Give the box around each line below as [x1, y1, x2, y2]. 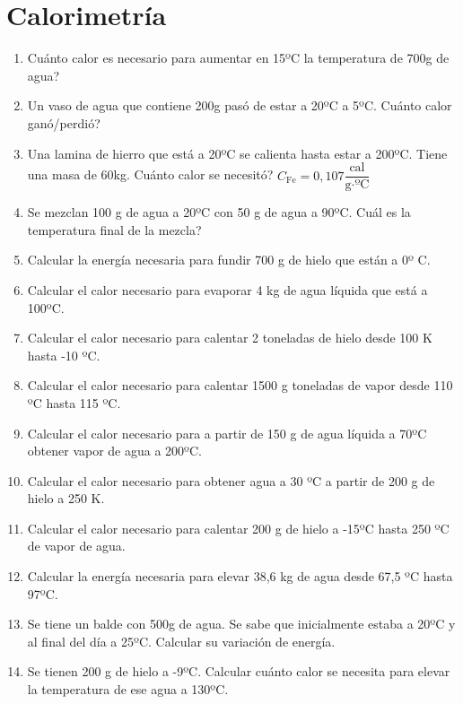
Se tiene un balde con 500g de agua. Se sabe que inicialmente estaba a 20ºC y [27, 614, 456, 633]
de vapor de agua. [27, 536, 126, 555]
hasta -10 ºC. [27, 345, 100, 364]
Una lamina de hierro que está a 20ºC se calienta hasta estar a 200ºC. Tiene [27, 143, 448, 162]
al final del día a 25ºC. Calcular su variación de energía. [27, 631, 336, 650]
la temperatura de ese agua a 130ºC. [27, 680, 229, 699]
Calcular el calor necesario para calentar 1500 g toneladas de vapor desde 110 [27, 376, 453, 395]
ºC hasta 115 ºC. [27, 393, 121, 412]
